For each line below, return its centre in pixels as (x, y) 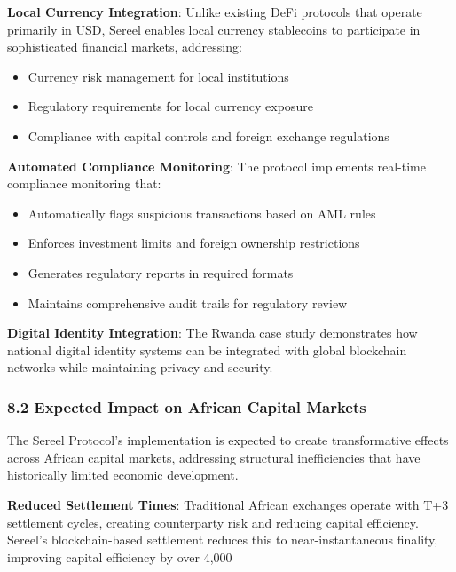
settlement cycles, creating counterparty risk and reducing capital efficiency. (213, 522)
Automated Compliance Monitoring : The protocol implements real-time (216, 166)
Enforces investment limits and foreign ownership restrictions (194, 243)
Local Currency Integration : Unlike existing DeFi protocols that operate (215, 12)
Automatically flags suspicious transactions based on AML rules (202, 213)
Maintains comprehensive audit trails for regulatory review (188, 302)
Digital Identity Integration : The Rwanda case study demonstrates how (212, 333)
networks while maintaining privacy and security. (140, 367)
